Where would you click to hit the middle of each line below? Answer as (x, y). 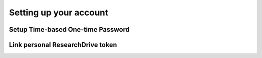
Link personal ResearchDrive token (63, 45)
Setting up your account (59, 12)
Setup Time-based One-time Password (69, 29)
